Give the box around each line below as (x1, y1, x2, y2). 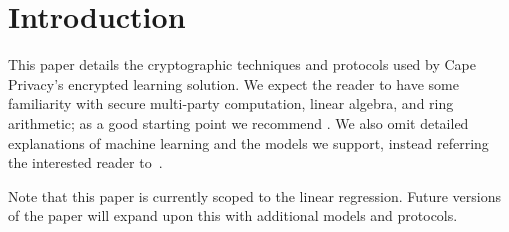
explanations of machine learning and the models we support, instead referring (8, 132, 489, 153)
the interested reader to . (8, 152, 163, 173)
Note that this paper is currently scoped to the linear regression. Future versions (8, 185, 501, 206)
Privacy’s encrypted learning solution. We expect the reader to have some (8, 73, 459, 94)
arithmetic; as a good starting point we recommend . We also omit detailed (8, 112, 469, 133)
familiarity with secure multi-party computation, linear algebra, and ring (8, 93, 454, 114)
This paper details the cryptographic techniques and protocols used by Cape (8, 54, 477, 75)
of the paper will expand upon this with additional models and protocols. (8, 205, 458, 226)
